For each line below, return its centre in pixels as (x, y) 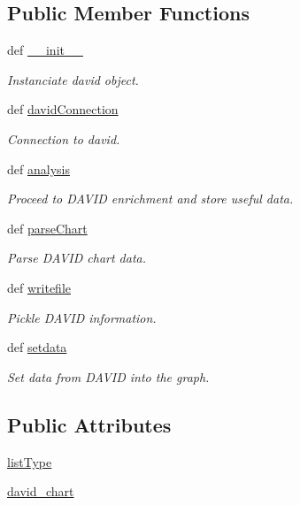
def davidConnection (63, 109)
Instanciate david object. (73, 79)
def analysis (38, 168)
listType (30, 461)
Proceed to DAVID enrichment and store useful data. (150, 199)
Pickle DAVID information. (82, 317)
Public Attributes (89, 424)
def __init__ (45, 50)
